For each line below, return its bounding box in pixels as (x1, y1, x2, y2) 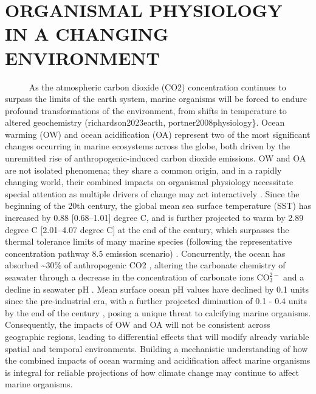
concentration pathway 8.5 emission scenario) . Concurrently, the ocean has (5, 246, 286, 259)
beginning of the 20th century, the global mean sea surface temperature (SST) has (5, 199, 312, 212)
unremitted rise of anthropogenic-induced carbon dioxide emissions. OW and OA (5, 152, 306, 165)
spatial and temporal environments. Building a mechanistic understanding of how (5, 342, 308, 355)
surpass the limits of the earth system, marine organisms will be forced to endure (5, 92, 307, 105)
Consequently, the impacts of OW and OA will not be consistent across (5, 318, 270, 331)
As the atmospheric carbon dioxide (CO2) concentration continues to (29, 80, 286, 93)
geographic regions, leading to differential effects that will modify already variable (5, 330, 309, 342)
